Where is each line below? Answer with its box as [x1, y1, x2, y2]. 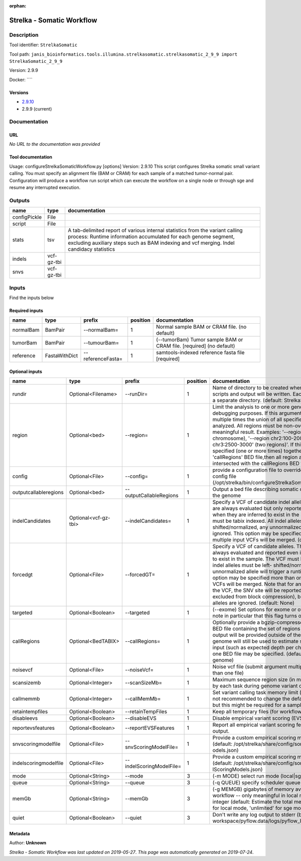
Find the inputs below [9, 295, 54, 301]
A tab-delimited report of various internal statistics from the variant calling [68, 227, 243, 234]
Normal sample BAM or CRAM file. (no [156, 323, 247, 330]
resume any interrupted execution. [9, 184, 81, 190]
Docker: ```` [9, 76, 33, 82]
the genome [212, 492, 241, 499]
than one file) [212, 669, 244, 677]
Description [9, 31, 39, 38]
